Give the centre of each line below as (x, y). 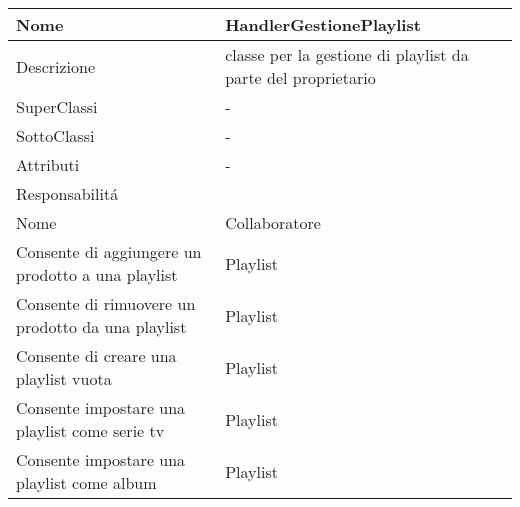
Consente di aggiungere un (109, 251)
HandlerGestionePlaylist (323, 24)
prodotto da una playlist (101, 326)
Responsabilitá (67, 193)
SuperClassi (57, 106)
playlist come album (86, 482)
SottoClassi (55, 135)
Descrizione (56, 66)
